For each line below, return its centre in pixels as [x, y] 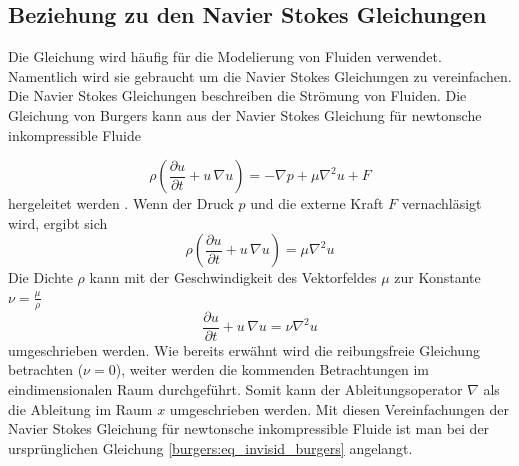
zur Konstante [437, 277]
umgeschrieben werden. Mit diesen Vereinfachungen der [339, 408]
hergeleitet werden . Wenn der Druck [121, 203]
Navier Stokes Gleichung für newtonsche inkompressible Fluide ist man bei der [249, 428]
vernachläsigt [441, 203]
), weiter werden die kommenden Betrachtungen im [272, 369]
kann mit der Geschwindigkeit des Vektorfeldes [233, 277]
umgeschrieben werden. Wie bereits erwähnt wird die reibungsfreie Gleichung [244, 349]
